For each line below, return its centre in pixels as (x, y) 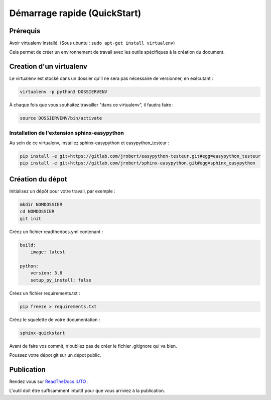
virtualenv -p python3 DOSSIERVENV (63, 92)
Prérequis (25, 31)
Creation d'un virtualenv (48, 67)
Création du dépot (38, 179)
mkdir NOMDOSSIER (41, 204)
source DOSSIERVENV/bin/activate (61, 118)
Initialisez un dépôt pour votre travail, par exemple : (62, 191)
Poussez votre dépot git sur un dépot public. (55, 355)
